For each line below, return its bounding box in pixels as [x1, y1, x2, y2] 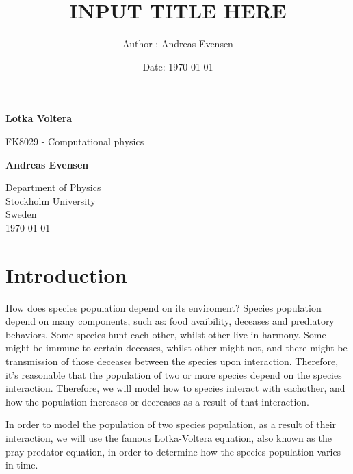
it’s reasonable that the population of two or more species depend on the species [5, 367, 342, 382]
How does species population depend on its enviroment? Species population [5, 300, 322, 314]
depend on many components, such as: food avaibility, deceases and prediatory [5, 314, 335, 328]
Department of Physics [5, 180, 101, 195]
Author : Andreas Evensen [122, 36, 233, 51]
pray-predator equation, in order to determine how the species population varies [5, 444, 341, 458]
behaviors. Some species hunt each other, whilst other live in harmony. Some [5, 327, 326, 341]
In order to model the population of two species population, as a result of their [5, 417, 337, 432]
